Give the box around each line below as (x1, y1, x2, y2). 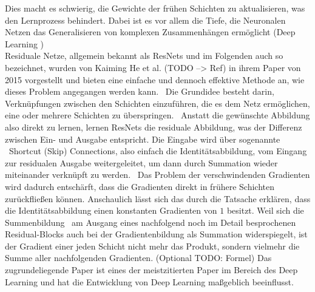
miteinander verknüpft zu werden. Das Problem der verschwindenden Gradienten (5, 168, 310, 181)
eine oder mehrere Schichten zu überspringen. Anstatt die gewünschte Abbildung (5, 109, 310, 121)
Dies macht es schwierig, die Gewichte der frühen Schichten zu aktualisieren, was (5, 2, 305, 14)
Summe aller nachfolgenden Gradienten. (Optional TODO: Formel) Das (5, 251, 272, 264)
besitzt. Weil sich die (226, 204, 304, 217)
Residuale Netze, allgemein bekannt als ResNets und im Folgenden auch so (5, 49, 283, 62)
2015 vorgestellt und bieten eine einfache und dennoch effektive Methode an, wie (5, 73, 305, 86)
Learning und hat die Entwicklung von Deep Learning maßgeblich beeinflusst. (5, 275, 294, 288)
